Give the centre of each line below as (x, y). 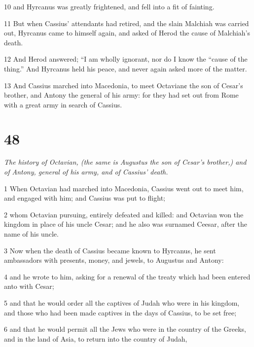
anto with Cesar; (29, 286)
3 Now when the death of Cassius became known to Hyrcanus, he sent (110, 250)
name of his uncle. (31, 234)
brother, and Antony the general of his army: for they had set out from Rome (121, 95)
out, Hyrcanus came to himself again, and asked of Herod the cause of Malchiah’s (127, 33)
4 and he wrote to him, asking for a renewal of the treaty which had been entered (127, 276)
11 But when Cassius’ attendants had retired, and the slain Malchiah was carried (127, 23)
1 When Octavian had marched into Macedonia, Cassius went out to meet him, (124, 188)
